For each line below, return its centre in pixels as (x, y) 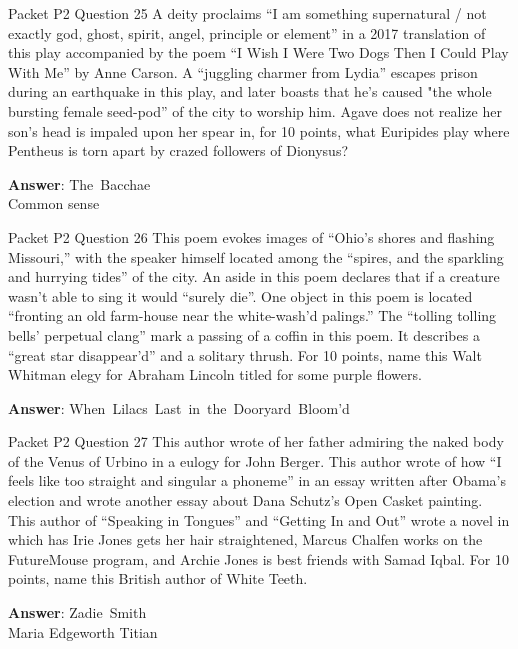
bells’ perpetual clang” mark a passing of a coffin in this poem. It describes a (244, 334)
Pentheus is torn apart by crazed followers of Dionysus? (178, 150)
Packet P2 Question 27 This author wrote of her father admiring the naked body (256, 441)
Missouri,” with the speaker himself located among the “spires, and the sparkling (256, 256)
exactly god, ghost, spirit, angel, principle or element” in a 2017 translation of (247, 32)
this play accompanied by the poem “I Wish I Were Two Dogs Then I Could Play (258, 52)
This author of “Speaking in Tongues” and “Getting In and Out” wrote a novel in (259, 519)
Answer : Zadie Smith (77, 612)
